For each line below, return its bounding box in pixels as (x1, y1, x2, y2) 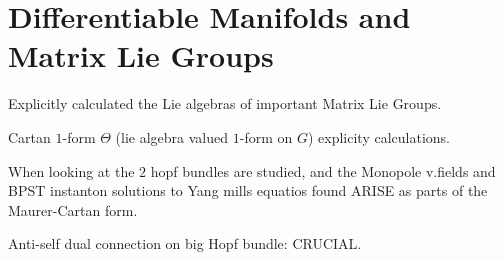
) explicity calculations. (307, 126, 450, 147)
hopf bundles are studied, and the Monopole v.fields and (150, 160, 496, 181)
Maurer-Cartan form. (8, 199, 138, 220)
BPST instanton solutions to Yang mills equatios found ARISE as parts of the (8, 180, 488, 201)
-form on (239, 126, 293, 147)
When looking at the (8, 160, 135, 181)
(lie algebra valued (115, 126, 229, 147)
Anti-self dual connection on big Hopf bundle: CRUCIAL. (8, 233, 362, 254)
